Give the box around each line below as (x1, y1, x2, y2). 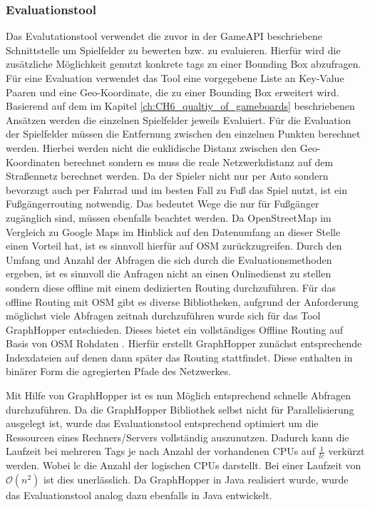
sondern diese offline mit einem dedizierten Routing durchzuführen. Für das (6, 280, 336, 295)
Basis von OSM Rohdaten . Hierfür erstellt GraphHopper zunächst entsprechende (6, 336, 362, 351)
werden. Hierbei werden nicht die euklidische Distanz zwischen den (6, 140, 297, 155)
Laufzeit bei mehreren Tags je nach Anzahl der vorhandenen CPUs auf (6, 444, 315, 459)
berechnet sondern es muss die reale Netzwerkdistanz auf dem (63, 154, 334, 169)
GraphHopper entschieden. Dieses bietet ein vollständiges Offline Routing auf (6, 322, 344, 337)
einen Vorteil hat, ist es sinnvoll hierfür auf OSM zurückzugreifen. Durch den (6, 238, 342, 253)
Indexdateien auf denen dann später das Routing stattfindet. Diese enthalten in (6, 349, 353, 364)
